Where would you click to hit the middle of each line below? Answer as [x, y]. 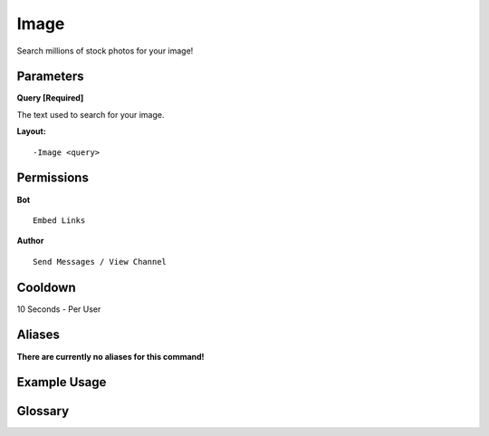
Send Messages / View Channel [100, 262]
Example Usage [62, 382]
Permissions [53, 178]
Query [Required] [50, 98]
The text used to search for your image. [91, 114]
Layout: [32, 131]
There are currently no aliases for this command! [110, 356]
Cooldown [46, 287]
